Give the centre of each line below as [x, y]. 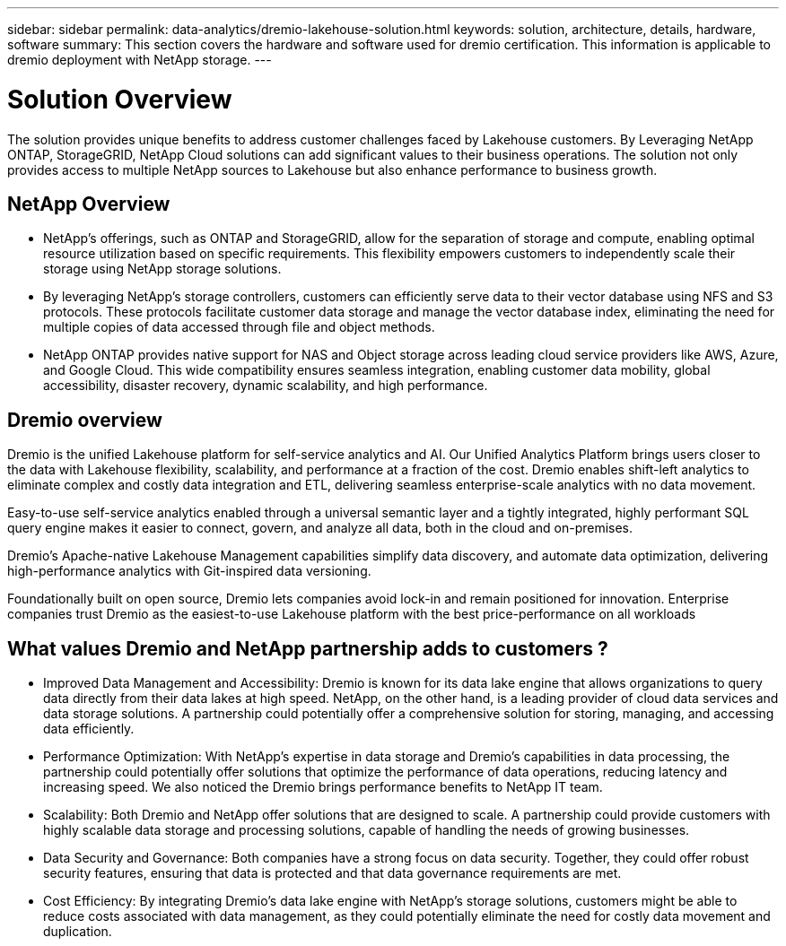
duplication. [78, 932]
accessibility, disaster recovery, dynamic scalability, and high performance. [266, 386]
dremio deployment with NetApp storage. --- [140, 60]
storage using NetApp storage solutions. [162, 269]
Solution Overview [120, 99]
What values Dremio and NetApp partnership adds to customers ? [308, 648]
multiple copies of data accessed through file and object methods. [239, 327]
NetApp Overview [89, 204]
